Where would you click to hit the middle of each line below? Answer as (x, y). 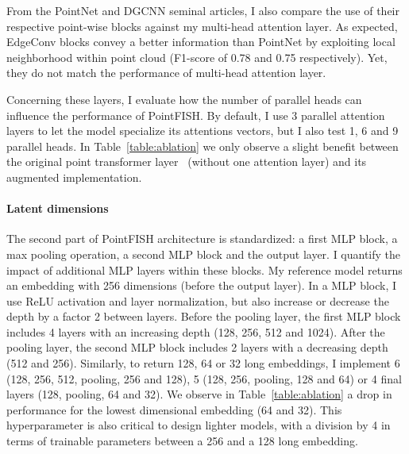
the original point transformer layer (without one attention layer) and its (187, 162)
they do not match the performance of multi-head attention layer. (166, 73)
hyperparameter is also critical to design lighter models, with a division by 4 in (199, 425)
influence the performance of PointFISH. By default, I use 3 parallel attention (196, 115)
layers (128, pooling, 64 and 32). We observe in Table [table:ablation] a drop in (199, 394)
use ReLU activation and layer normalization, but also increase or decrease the (198, 300)
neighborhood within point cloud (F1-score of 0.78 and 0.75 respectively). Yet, (197, 57)
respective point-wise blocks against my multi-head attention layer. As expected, (202, 26)
